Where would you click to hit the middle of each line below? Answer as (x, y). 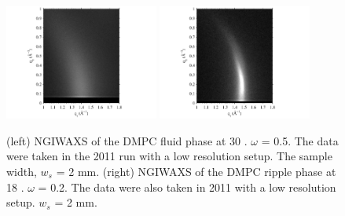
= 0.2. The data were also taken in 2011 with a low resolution (187, 187)
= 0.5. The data (300, 140)
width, (22, 172)
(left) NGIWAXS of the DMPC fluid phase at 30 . (127, 140)
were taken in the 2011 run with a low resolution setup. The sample (169, 156)
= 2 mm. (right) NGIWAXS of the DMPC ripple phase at (196, 172)
